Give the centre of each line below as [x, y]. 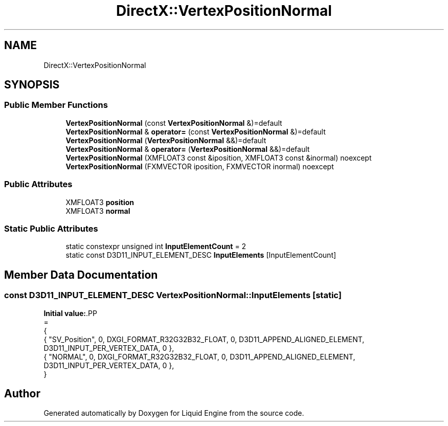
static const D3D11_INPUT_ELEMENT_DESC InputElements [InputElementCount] [201, 255]
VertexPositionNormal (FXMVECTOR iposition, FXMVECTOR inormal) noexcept [200, 166]
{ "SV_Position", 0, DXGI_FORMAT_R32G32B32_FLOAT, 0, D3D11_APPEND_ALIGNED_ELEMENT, [204, 339]
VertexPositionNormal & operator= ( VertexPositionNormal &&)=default [188, 149]
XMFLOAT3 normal [98, 211]
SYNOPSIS [32, 85]
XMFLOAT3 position [100, 202]
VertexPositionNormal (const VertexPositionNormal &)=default [174, 123]
